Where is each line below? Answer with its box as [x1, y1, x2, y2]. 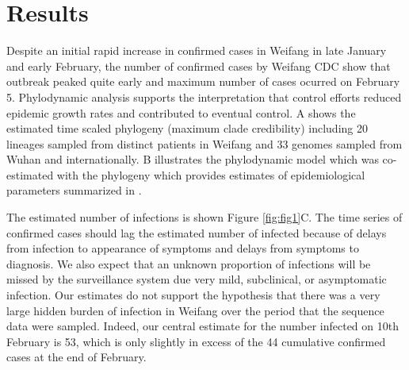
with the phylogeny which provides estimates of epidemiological [56, 166, 365, 183]
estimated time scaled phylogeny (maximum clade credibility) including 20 [6, 120, 368, 137]
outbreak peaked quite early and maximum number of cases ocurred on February [6, 73, 400, 90]
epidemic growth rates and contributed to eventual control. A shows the [6, 104, 356, 121]
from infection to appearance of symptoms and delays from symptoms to [6, 240, 359, 256]
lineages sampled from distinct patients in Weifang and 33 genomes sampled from [6, 135, 403, 152]
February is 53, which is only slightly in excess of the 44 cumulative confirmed [6, 333, 386, 349]
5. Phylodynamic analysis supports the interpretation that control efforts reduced [6, 88, 402, 105]
